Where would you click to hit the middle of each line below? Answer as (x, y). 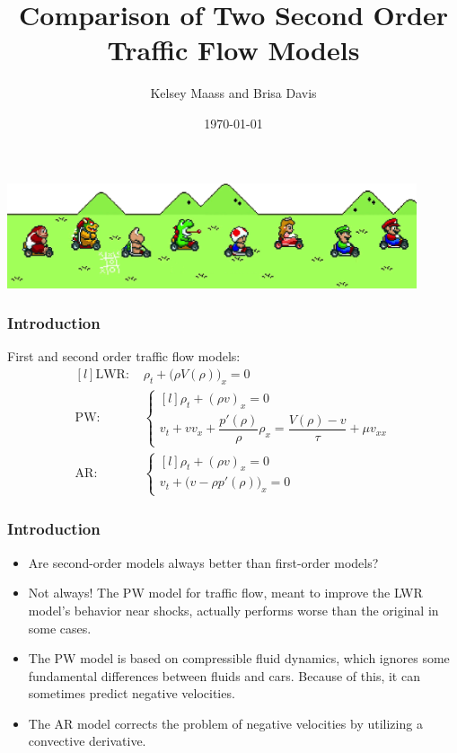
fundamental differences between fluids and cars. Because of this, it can (224, 675)
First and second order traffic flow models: (124, 356)
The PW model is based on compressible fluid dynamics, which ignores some (239, 658)
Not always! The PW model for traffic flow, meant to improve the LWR (225, 593)
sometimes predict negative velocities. (132, 693)
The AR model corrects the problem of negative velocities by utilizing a (225, 723)
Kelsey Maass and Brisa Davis (233, 93)
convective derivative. (87, 741)
